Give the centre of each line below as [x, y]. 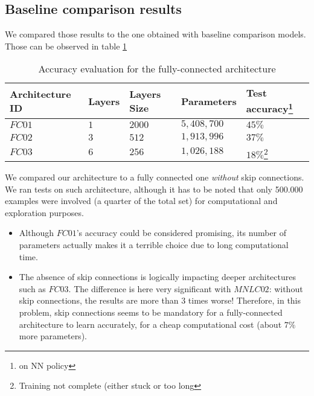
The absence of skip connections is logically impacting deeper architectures [157, 277]
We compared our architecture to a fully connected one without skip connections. [155, 177]
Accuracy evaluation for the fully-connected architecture [157, 69]
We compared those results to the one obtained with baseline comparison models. [155, 34]
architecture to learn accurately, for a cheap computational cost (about [150, 324]
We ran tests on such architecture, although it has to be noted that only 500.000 [154, 189]
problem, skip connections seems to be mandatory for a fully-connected [151, 312]
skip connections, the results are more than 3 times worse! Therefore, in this [160, 300]
